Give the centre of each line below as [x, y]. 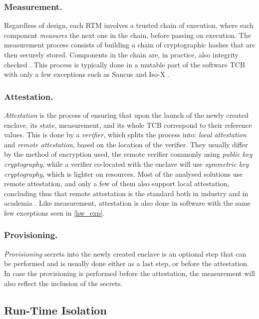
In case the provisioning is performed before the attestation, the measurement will [130, 273]
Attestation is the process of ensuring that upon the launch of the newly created [126, 115]
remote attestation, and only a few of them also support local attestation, [117, 183]
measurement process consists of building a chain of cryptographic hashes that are [130, 45]
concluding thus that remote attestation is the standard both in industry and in [126, 193]
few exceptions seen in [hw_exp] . [54, 212]
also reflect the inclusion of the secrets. [63, 283]
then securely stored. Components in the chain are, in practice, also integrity [121, 54]
